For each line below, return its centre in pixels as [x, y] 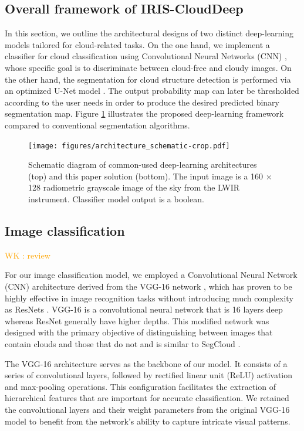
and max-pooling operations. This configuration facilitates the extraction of [141, 386]
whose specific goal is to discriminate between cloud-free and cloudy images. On [148, 67]
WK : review [28, 255]
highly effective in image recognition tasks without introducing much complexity [149, 298]
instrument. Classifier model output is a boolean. [116, 198]
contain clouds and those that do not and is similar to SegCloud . [123, 343]
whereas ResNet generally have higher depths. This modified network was [137, 320]
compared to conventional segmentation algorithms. [97, 125]
